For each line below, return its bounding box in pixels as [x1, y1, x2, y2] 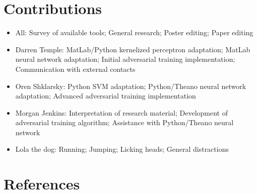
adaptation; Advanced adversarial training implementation [15, 90, 196, 101]
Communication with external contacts [15, 63, 136, 74]
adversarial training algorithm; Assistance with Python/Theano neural [15, 117, 234, 128]
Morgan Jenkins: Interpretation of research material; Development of [15, 107, 228, 118]
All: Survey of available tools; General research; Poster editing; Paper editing [15, 27, 253, 38]
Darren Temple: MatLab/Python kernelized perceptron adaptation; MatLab [15, 44, 250, 54]
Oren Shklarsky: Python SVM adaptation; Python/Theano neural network [15, 80, 246, 91]
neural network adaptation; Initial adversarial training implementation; [15, 54, 235, 64]
